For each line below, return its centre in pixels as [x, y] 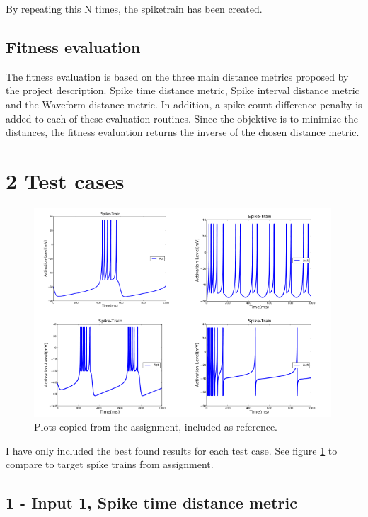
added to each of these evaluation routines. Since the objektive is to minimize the [182, 118]
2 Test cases [65, 180]
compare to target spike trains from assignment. [110, 464]
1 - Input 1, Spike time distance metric [151, 502]
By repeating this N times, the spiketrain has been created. [134, 8]
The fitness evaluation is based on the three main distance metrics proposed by [177, 76]
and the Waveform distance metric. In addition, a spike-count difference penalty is [184, 104]
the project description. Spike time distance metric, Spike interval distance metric [183, 90]
